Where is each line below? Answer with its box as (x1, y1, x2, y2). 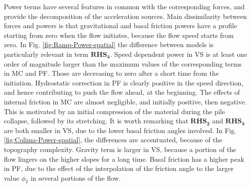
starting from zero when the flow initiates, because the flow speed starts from (4, 30, 234, 40)
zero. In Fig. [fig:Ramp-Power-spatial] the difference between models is (4, 39, 214, 50)
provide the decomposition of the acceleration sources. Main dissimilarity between (4, 11, 247, 21)
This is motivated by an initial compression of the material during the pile (4, 106, 225, 116)
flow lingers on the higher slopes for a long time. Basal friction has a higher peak (4, 153, 245, 164)
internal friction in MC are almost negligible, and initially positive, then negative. (4, 96, 247, 106)
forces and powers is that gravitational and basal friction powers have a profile (4, 20, 237, 31)
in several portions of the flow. (30, 172, 121, 183)
